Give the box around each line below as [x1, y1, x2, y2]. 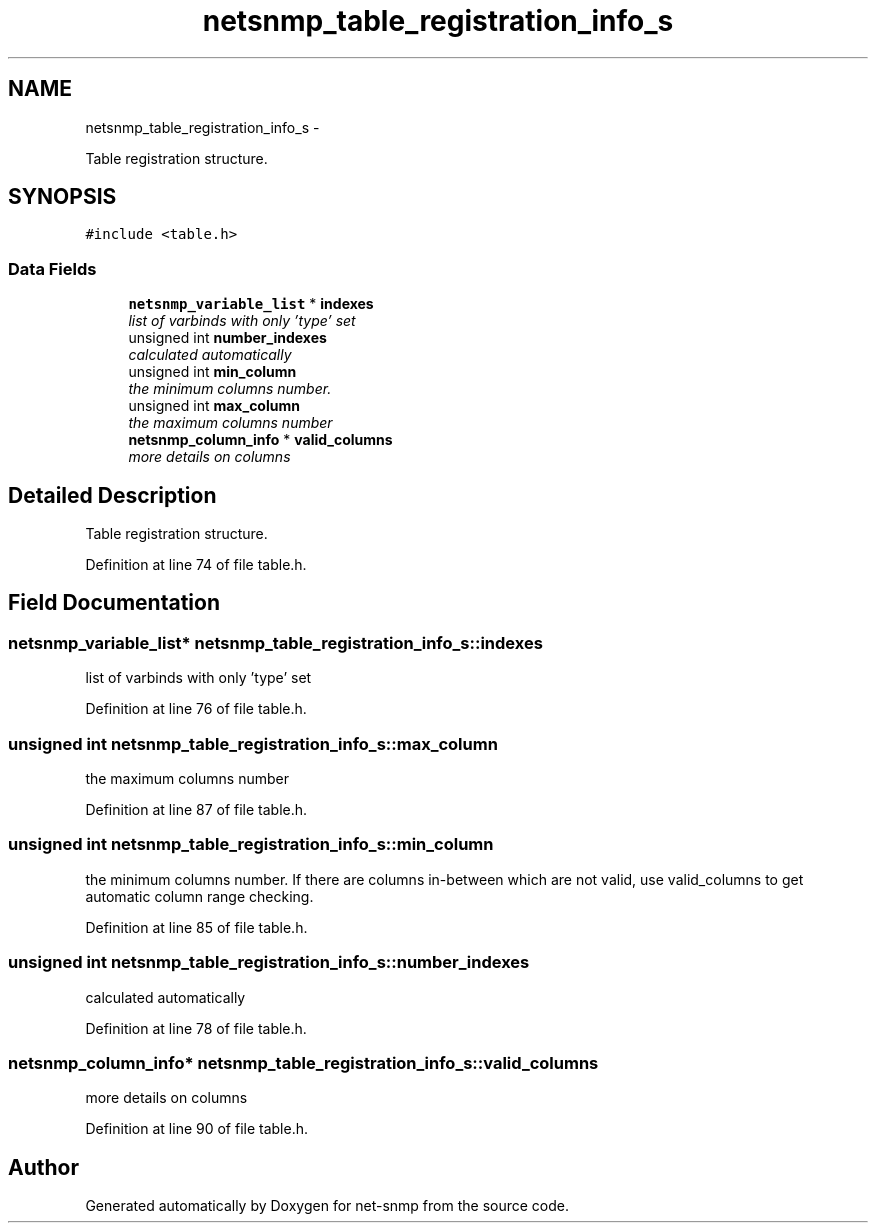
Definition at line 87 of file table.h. [85, 801, 308, 818]
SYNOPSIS [8, 184, 117, 210]
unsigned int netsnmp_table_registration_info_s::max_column [8, 733, 498, 754]
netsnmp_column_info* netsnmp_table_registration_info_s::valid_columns [8, 1052, 599, 1073]
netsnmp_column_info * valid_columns [128, 431, 393, 449]
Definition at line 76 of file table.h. [85, 700, 307, 718]
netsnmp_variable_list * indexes [128, 295, 374, 313]
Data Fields [8, 258, 97, 279]
